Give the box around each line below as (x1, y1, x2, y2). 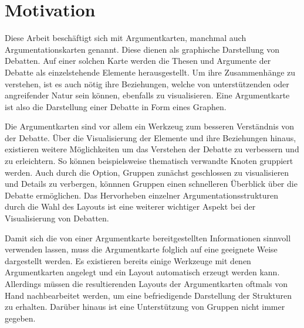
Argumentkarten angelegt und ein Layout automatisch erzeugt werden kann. (5, 266, 280, 278)
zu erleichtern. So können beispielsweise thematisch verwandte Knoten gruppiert (5, 155, 293, 167)
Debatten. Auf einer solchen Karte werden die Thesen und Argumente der (5, 54, 271, 67)
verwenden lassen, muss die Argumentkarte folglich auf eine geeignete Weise (5, 243, 278, 255)
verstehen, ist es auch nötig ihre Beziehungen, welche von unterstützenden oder (5, 77, 289, 90)
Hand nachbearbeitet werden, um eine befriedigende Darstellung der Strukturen (5, 289, 292, 301)
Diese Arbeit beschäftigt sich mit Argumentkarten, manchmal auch (5, 32, 246, 44)
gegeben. (5, 312, 36, 324)
